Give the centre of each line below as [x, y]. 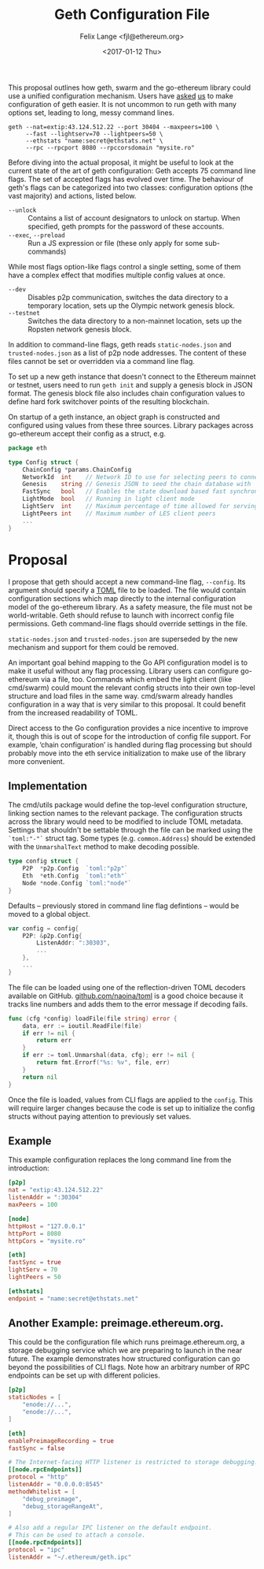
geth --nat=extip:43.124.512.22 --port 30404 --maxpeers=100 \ [114, 127]
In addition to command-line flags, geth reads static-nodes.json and [120, 344]
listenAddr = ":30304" [45, 1198]
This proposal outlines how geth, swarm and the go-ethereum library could [130, 87]
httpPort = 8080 [35, 1233]
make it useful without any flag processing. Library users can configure [124, 670]
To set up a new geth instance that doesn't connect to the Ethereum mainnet [132, 376]
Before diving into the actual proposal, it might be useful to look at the [121, 162]
